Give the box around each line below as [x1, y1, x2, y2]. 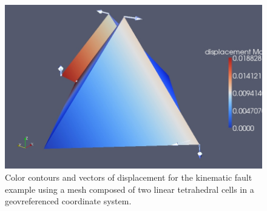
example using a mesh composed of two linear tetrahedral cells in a [5, 183, 254, 195]
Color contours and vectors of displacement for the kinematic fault [5, 170, 252, 183]
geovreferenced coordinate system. [5, 195, 132, 207]
